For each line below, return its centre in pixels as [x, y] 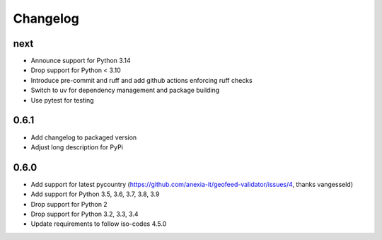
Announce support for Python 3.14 [81, 61]
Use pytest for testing [62, 100]
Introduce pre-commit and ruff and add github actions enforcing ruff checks [141, 80]
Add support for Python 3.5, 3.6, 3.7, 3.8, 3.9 [95, 194]
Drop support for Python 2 [69, 204]
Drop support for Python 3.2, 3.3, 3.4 [85, 214]
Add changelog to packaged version [84, 137]
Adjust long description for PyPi [77, 147]
